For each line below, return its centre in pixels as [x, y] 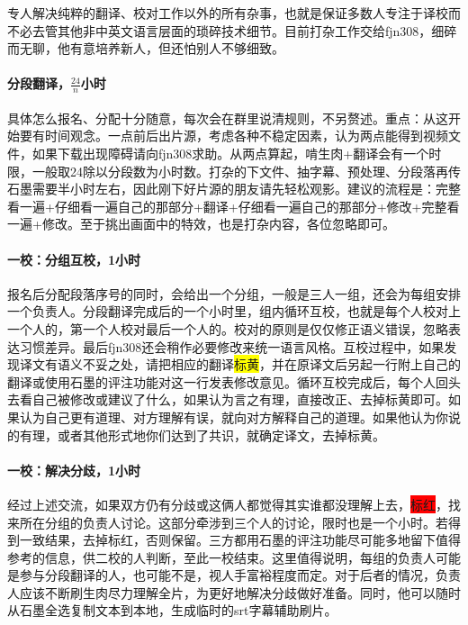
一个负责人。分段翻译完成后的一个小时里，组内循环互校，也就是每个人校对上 [234, 311]
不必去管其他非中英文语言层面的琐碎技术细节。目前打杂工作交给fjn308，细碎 [232, 30]
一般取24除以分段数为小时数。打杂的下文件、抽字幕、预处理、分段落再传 [246, 171]
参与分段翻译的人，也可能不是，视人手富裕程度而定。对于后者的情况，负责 [240, 575]
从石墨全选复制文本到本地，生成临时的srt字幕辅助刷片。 [172, 610]
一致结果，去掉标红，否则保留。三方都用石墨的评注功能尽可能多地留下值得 [240, 540]
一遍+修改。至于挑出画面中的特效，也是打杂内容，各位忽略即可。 [201, 224]
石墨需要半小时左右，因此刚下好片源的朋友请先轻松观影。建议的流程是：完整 [234, 189]
